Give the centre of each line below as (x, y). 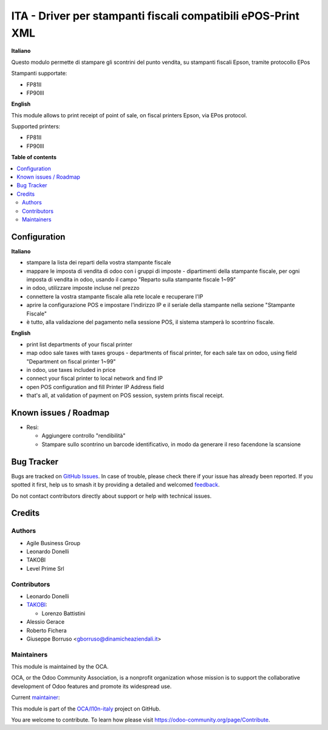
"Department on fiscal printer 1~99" (71, 361)
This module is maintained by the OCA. (60, 667)
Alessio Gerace (46, 622)
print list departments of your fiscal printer (80, 344)
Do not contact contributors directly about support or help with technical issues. (111, 496)
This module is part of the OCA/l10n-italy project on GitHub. (86, 709)
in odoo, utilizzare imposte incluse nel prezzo (83, 288)
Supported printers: (36, 126)
